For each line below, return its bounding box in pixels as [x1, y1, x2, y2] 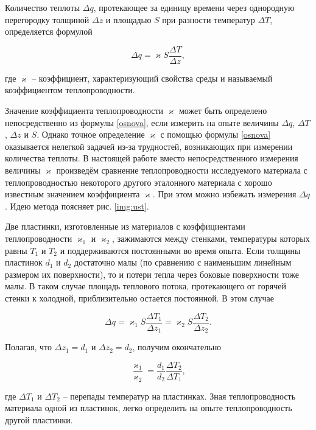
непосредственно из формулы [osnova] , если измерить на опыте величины [5, 116, 279, 129]
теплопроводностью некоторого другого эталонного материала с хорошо [5, 175, 272, 188]
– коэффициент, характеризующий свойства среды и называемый [32, 71, 273, 84]
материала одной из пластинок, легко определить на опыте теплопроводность [5, 401, 292, 414]
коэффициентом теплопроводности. [5, 83, 135, 96]
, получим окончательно [132, 340, 222, 353]
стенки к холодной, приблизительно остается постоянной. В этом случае [5, 291, 275, 304]
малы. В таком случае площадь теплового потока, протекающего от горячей [5, 280, 286, 292]
